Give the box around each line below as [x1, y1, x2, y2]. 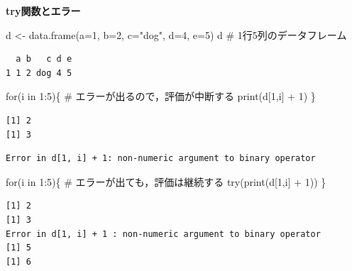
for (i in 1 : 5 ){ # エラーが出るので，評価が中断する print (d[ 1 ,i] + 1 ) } [6, 89, 316, 104]
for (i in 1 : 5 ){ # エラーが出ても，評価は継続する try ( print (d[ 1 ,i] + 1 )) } [6, 174, 326, 189]
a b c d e [16, 54, 72, 65]
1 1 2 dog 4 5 [6, 67, 72, 78]
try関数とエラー [6, 4, 81, 18]
